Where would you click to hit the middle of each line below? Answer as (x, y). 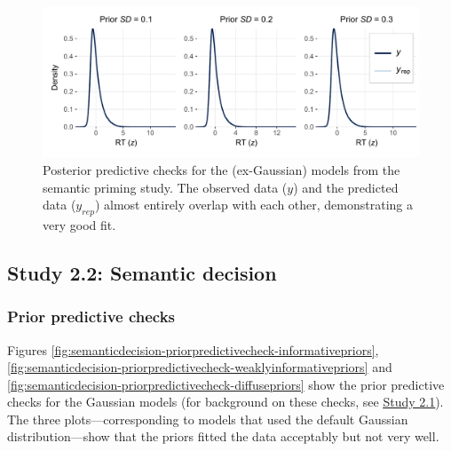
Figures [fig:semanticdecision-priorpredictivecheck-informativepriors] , (193, 349)
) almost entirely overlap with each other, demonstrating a (254, 205)
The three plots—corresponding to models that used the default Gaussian (208, 419)
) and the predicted (346, 187)
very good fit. (79, 224)
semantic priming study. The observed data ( (165, 187)
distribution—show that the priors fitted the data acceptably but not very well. (223, 436)
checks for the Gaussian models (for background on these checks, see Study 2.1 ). (225, 402)
